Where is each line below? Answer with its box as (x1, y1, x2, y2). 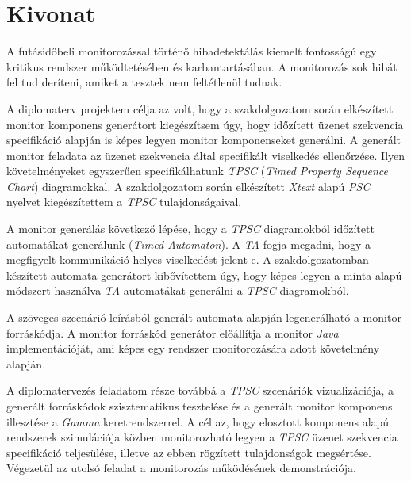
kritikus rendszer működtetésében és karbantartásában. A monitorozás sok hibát (6, 58, 398, 74)
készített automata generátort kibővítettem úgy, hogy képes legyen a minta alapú (6, 266, 402, 283)
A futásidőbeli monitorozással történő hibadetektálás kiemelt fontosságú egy (6, 43, 377, 59)
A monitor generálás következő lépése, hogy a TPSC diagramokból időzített (6, 220, 375, 237)
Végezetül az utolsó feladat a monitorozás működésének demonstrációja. (6, 460, 356, 476)
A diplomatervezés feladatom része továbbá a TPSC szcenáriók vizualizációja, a (6, 382, 394, 399)
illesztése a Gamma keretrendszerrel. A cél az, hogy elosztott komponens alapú (6, 413, 390, 429)
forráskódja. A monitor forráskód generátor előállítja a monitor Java (6, 324, 339, 341)
